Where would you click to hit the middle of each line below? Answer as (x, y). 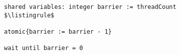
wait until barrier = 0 (44, 48)
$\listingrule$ (29, 15)
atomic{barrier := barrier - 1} (58, 31)
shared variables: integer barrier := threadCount (90, 7)
